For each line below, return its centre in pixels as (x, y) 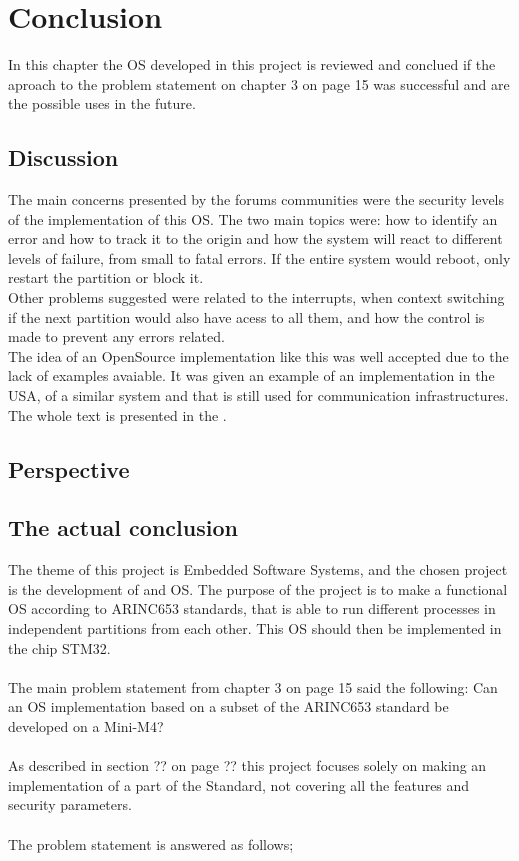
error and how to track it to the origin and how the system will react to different (255, 238)
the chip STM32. (59, 647)
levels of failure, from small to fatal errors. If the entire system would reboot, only (259, 257)
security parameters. (70, 804)
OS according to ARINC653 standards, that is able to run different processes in (252, 608)
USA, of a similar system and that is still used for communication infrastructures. (258, 395)
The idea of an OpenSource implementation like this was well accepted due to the (258, 355)
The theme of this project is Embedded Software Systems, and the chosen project (258, 569)
